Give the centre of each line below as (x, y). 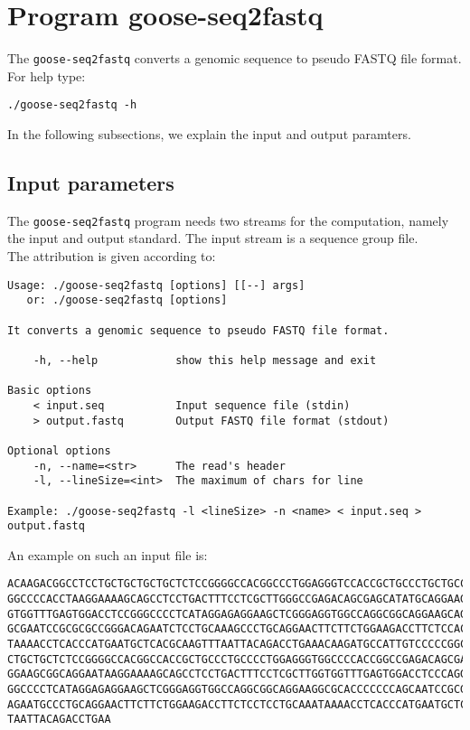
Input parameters (91, 183)
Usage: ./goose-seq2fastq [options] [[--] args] (156, 285)
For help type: (47, 75)
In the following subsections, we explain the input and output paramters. (209, 134)
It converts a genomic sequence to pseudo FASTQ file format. (198, 330)
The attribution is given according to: (112, 256)
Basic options (50, 391)
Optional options (59, 450)
